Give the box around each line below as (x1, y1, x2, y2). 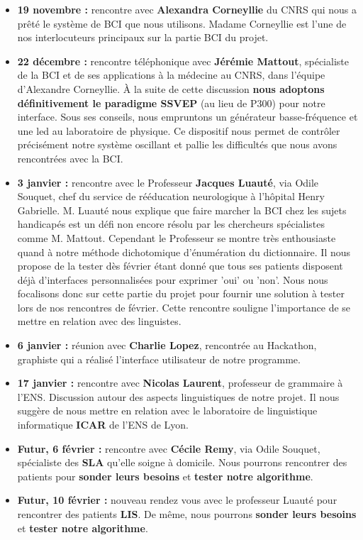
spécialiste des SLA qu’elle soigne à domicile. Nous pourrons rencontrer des (17, 455, 347, 470)
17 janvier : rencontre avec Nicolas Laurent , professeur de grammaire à (17, 375, 343, 390)
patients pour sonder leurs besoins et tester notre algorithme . (17, 468, 313, 483)
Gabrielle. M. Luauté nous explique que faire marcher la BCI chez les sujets (17, 202, 347, 217)
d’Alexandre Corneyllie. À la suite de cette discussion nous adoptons (17, 81, 325, 96)
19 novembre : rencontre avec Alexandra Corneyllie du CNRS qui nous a (17, 2, 357, 16)
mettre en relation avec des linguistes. (17, 314, 181, 329)
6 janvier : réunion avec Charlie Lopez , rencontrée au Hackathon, (17, 338, 317, 353)
